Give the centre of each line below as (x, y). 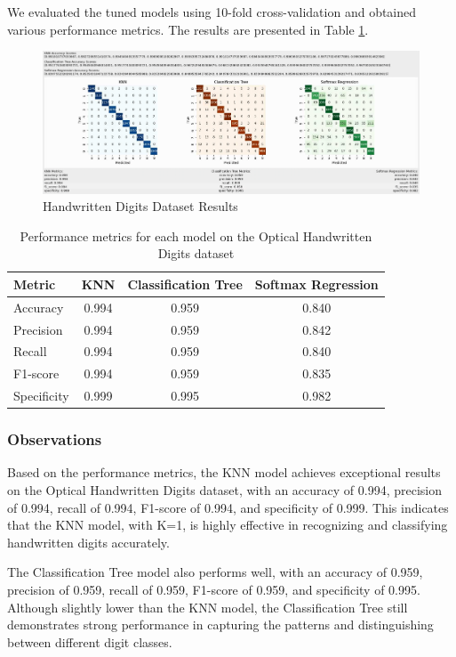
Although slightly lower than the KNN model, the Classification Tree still (208, 607)
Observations (55, 439)
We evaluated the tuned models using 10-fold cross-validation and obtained (212, 12)
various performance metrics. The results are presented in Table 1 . (188, 29)
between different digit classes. (90, 641)
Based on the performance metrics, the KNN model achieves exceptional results (224, 472)
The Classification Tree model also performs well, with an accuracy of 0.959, (215, 572)
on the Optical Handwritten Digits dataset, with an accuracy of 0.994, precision (225, 490)
